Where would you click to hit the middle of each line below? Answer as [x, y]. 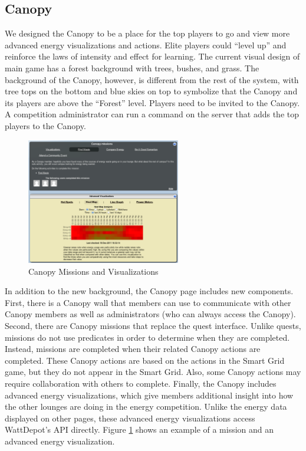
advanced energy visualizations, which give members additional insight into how [149, 395]
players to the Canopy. [45, 125]
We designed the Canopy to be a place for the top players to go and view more [147, 33]
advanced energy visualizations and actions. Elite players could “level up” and [146, 45]
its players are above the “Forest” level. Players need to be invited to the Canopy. [152, 102]
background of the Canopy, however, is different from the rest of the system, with [152, 79]
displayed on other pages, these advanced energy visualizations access [130, 418]
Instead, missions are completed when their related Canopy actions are [133, 349]
